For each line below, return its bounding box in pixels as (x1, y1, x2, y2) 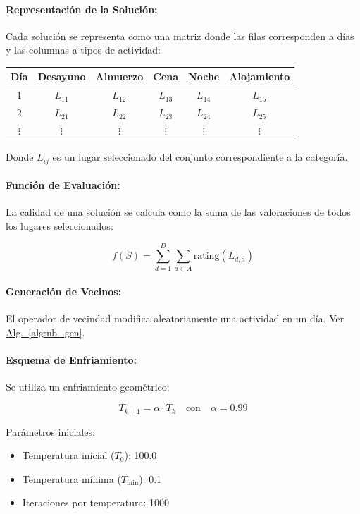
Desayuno (37, 69, 86, 84)
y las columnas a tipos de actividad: (6, 42, 161, 57)
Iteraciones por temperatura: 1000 (22, 495, 170, 510)
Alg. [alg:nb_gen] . (6, 325, 85, 340)
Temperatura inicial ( (22, 448, 115, 463)
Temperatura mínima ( (22, 471, 121, 486)
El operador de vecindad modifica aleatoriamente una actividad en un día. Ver (6, 311, 345, 326)
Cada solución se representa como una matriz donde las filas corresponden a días (6, 28, 354, 43)
